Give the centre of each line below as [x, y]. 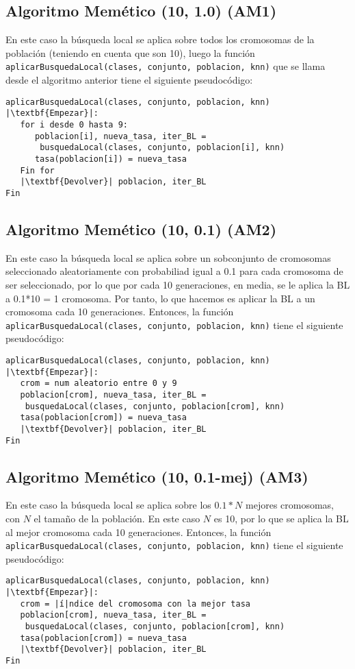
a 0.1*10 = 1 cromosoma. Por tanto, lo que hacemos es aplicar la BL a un [160, 298]
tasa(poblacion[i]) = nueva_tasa [110, 159]
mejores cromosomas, [290, 505]
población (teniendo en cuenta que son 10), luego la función [130, 52]
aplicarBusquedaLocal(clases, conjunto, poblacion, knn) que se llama [166, 66]
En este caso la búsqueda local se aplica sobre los [108, 505]
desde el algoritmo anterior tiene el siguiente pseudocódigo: [129, 80]
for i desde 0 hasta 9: [74, 124]
